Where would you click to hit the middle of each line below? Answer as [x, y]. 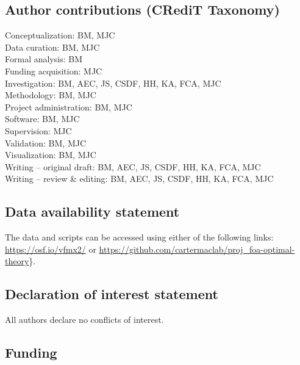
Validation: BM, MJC [46, 143]
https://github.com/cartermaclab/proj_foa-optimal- [197, 249]
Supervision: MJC [38, 130]
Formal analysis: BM [44, 59]
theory [17, 261]
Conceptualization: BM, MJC [60, 35]
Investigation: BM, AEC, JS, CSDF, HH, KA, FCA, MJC [113, 83]
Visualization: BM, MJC [51, 155]
